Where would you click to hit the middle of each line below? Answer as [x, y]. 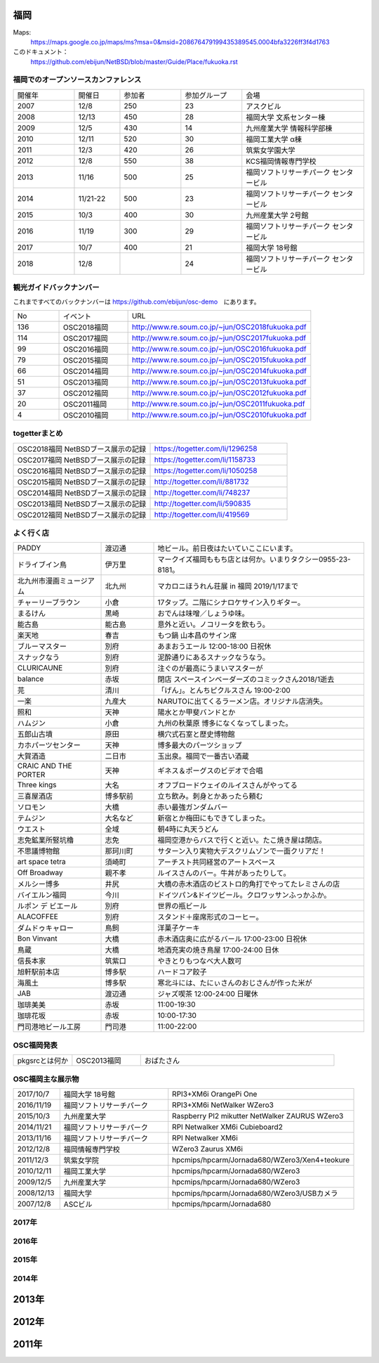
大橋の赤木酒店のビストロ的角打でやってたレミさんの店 [249, 884]
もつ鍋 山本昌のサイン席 [197, 635]
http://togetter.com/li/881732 [201, 482]
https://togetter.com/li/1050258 [206, 470]
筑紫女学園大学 [271, 150]
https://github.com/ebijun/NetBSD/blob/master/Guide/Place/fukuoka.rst [134, 62]
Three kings [37, 785]
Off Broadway [40, 873]
